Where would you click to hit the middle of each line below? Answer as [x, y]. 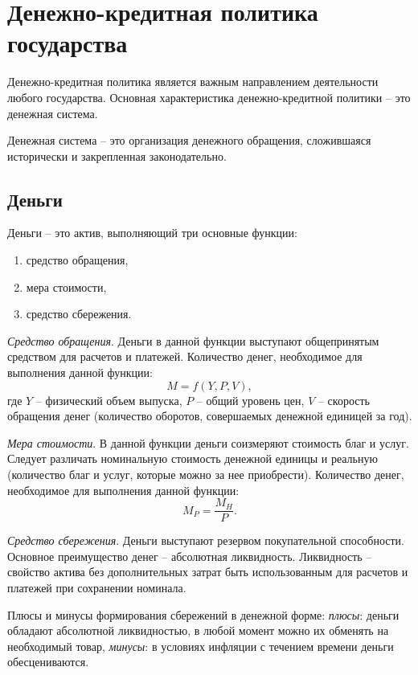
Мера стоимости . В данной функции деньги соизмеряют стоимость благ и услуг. [208, 442]
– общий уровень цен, [250, 400]
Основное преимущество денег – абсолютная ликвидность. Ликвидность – [190, 556]
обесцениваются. [48, 662]
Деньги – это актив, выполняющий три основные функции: [152, 233]
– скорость [344, 400]
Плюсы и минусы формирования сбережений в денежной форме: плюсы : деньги [203, 614]
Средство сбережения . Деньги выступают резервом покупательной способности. [206, 540]
